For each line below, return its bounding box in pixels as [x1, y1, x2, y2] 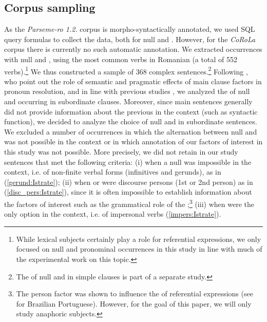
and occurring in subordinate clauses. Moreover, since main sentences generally [4, 96, 253, 107]
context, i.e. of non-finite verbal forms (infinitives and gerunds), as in [4, 166, 221, 177]
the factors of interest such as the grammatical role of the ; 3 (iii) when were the [4, 197, 254, 209]
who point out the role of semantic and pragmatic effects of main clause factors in [4, 75, 262, 86]
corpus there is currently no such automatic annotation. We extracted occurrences [4, 44, 262, 54]
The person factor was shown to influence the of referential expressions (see [16, 288, 253, 299]
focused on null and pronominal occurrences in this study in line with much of [16, 243, 262, 254]
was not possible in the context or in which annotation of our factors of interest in [4, 136, 263, 147]
